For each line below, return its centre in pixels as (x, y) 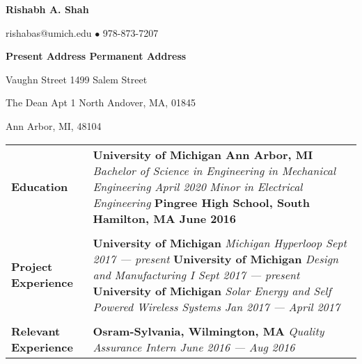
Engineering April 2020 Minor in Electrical (198, 186)
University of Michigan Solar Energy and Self (212, 290)
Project (32, 267)
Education (40, 186)
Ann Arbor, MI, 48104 (54, 125)
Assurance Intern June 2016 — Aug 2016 (194, 347)
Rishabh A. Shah (47, 9)
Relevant (36, 331)
